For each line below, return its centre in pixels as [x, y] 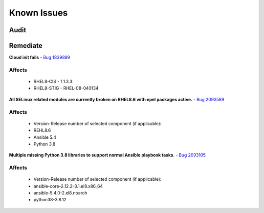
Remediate [26, 46]
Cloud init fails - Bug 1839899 [40, 57]
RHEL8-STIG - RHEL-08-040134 [66, 88]
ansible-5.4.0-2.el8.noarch [60, 193]
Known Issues [38, 13]
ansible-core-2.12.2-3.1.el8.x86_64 [68, 186]
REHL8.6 [42, 130]
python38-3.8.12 [50, 200]
